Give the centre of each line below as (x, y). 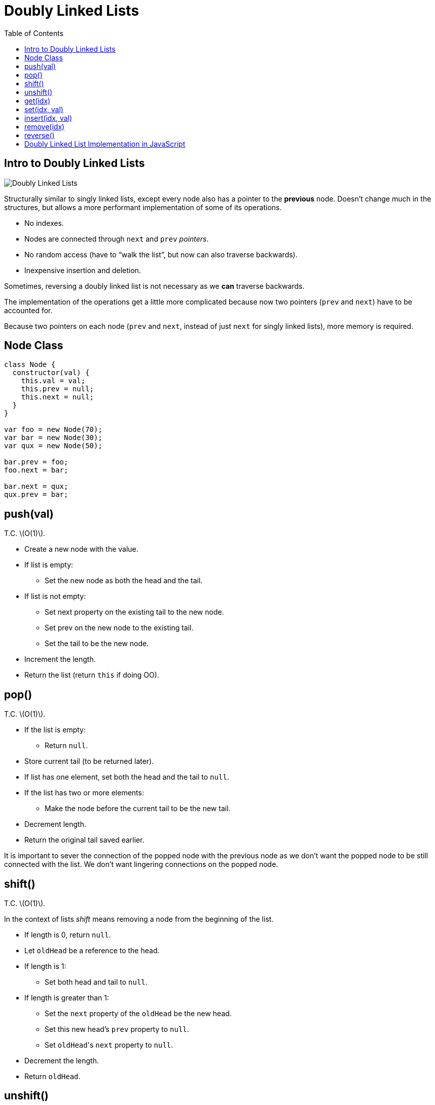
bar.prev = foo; (36, 462)
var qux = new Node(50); (53, 446)
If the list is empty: (55, 730)
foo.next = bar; (36, 470)
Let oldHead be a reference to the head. (92, 950)
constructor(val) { (51, 373)
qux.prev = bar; (36, 495)
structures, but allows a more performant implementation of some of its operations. (143, 207)
